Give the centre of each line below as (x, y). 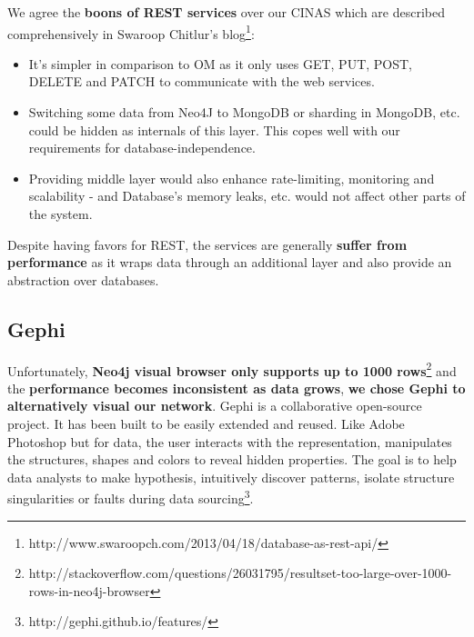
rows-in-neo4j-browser (89, 590)
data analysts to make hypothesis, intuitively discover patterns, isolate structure (231, 477)
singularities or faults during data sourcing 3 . (131, 497)
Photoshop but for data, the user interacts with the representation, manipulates (230, 441)
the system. (61, 214)
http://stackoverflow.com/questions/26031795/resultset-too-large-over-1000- (240, 573)
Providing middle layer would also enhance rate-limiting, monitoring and (232, 178)
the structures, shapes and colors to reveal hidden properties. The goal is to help (232, 459)
